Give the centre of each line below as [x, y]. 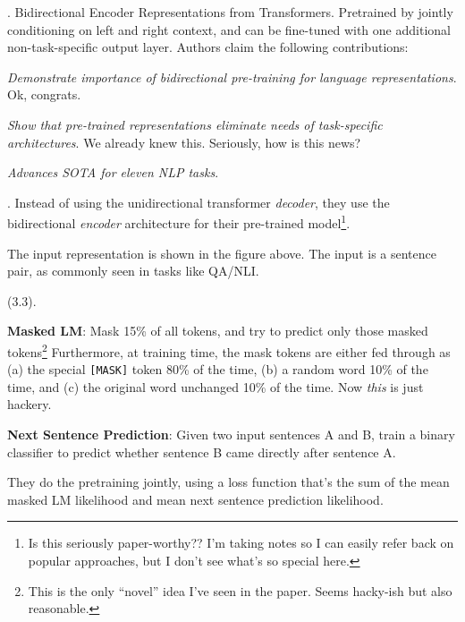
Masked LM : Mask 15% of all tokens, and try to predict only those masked [218, 331]
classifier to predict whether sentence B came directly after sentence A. [202, 452]
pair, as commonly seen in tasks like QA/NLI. [133, 271]
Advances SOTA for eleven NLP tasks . [113, 172]
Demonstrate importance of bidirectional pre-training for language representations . [232, 77]
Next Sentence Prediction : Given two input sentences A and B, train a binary [231, 435]
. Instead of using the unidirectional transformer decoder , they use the [199, 202]
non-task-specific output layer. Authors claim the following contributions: [208, 47]
